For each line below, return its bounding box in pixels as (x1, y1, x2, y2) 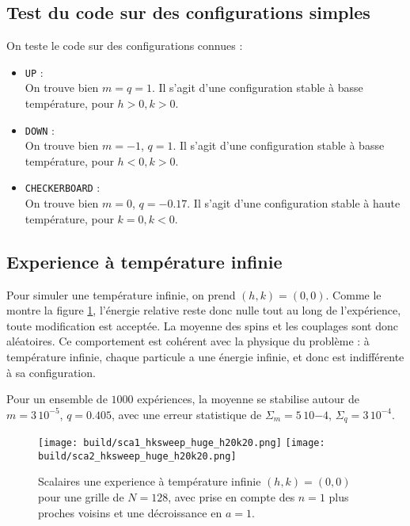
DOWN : (25, 121, 55, 138)
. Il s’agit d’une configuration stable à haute (187, 195, 401, 212)
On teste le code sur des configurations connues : (6, 37, 243, 54)
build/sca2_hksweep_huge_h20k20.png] (38, 450, 237, 462)
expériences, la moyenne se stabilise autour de (137, 391, 359, 407)
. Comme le (325, 286, 382, 303)
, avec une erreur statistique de (111, 406, 262, 422)
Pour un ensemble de (6, 391, 108, 407)
